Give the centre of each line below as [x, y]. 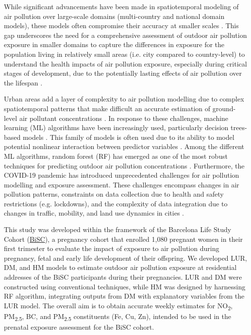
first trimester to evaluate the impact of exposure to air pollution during [112, 248]
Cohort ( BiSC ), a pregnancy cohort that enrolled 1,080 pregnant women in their [124, 239]
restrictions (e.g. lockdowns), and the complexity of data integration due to [116, 203]
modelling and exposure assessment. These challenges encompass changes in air [122, 184]
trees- [239, 127]
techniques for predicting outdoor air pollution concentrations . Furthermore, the [124, 165]
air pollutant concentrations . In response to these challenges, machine [124, 118]
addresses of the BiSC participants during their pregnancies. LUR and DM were [123, 277]
